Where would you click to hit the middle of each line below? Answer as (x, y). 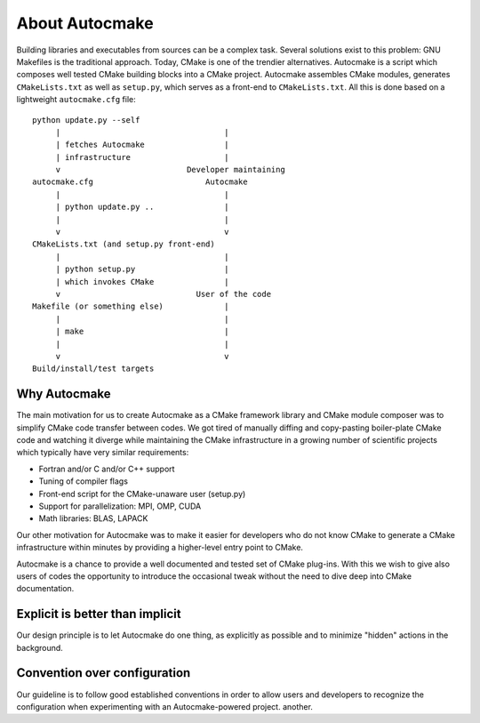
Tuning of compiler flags (84, 481)
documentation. (45, 589)
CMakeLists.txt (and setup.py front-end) (124, 244)
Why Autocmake (64, 394)
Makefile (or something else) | (131, 306)
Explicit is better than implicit (99, 614)
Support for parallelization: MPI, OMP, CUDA (120, 506)
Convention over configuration (104, 673)
